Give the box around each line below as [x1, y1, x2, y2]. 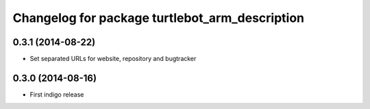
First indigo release [29, 90, 84, 99]
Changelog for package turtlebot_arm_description [12, 10, 305, 25]
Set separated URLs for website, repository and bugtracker [29, 55, 197, 63]
